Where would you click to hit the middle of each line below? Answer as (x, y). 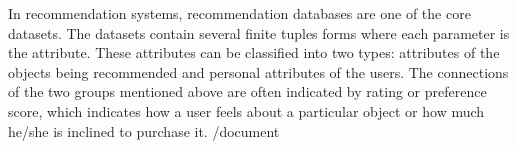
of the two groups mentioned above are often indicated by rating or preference (247, 91)
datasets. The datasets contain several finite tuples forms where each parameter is (259, 32)
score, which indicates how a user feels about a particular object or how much (246, 110)
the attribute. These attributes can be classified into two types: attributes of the (254, 52)
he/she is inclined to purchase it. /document (144, 130)
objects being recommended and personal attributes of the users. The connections (258, 71)
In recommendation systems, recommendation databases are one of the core (239, 13)
